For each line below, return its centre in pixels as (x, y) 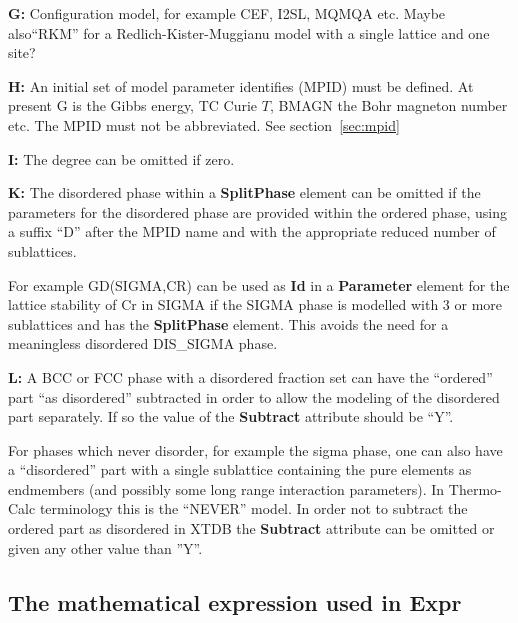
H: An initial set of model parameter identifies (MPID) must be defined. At (241, 85)
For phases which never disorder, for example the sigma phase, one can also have (255, 449)
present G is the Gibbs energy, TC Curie (133, 105)
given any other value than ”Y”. (105, 547)
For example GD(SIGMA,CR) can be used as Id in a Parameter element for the (259, 284)
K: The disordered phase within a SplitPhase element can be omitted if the (244, 192)
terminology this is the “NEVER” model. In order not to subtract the (253, 508)
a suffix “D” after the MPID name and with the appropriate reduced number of (252, 231)
